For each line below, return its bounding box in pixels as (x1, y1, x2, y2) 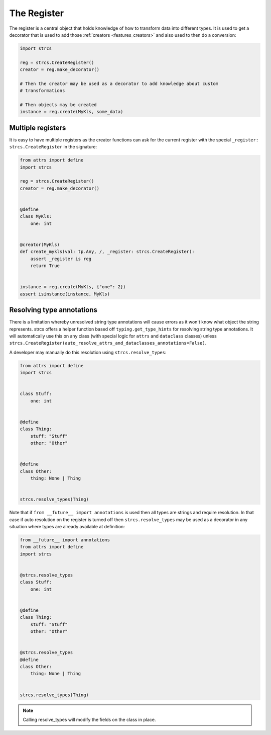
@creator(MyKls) (20, 242, 60, 248)
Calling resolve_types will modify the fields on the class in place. (23, 716, 156, 722)
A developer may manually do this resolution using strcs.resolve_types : (9, 349, 167, 355)
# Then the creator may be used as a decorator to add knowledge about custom (20, 80, 218, 87)
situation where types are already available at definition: (9, 523, 125, 529)
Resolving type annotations (9, 306, 98, 314)
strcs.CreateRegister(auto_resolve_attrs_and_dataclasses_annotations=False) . (9, 340, 207, 346)
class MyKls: (20, 214, 52, 219)
